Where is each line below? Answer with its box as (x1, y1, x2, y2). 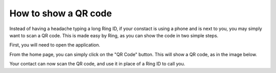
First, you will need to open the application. (9, 42, 101, 48)
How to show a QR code (9, 8, 112, 19)
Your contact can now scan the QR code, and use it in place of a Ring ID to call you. (9, 61, 186, 67)
